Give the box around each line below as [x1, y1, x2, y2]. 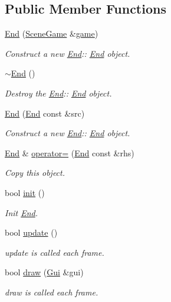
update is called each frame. [5, 246, 104, 258]
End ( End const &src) [5, 107, 85, 119]
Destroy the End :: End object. [5, 86, 112, 99]
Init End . [5, 206, 38, 219]
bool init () [5, 186, 45, 198]
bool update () [5, 226, 58, 239]
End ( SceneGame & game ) [5, 27, 98, 40]
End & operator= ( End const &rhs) [5, 146, 134, 159]
